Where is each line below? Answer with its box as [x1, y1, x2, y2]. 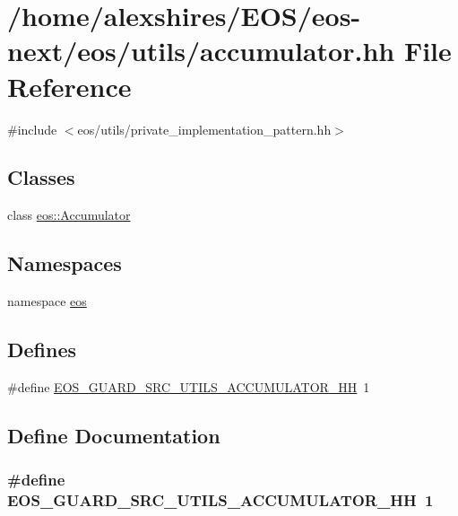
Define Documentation [7, 421, 220, 449]
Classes [7, 163, 75, 191]
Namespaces [7, 249, 122, 277]
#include [7, 119, 57, 138]
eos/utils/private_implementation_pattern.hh [77, 119, 332, 138]
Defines [7, 336, 77, 363]
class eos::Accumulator [7, 206, 131, 224]
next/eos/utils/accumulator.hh [7, 32, 395, 69]
